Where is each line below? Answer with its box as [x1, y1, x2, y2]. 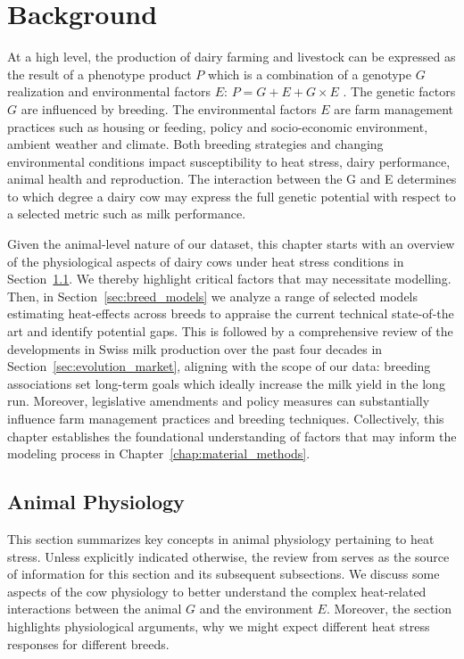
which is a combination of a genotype [208, 64, 411, 83]
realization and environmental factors [7, 82, 211, 101]
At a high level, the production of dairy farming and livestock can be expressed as [7, 47, 456, 66]
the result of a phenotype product [7, 64, 192, 83]
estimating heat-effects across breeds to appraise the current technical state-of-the [7, 304, 454, 323]
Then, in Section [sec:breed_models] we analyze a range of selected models [7, 286, 418, 305]
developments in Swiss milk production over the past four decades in [7, 339, 383, 358]
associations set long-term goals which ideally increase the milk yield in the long [7, 374, 445, 392]
